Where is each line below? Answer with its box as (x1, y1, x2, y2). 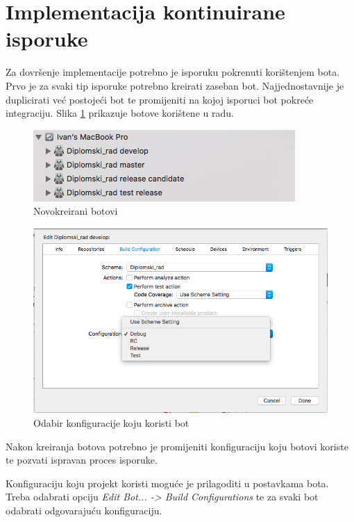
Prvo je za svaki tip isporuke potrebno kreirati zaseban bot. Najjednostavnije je (6, 78, 344, 92)
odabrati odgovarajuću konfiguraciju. (6, 503, 162, 517)
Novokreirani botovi (33, 204, 118, 218)
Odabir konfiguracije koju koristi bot (33, 415, 189, 430)
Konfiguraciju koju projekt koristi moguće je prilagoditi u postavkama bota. (6, 475, 329, 490)
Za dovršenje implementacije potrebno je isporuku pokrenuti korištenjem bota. (6, 65, 340, 79)
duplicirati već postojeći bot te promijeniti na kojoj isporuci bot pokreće (6, 92, 314, 106)
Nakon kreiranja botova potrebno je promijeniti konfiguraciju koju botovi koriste (6, 439, 348, 453)
